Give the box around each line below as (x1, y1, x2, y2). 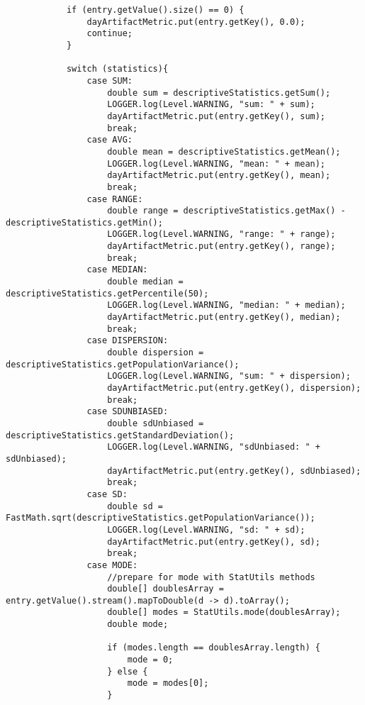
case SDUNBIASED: (86, 406, 169, 417)
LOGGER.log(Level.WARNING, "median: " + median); (107, 300, 346, 311)
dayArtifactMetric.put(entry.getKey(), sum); (107, 111, 326, 121)
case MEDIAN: (86, 265, 148, 275)
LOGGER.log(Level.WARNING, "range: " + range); (107, 229, 336, 240)
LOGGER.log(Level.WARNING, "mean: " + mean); (107, 158, 326, 169)
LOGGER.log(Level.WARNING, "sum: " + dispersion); (107, 371, 351, 382)
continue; (86, 28, 133, 39)
